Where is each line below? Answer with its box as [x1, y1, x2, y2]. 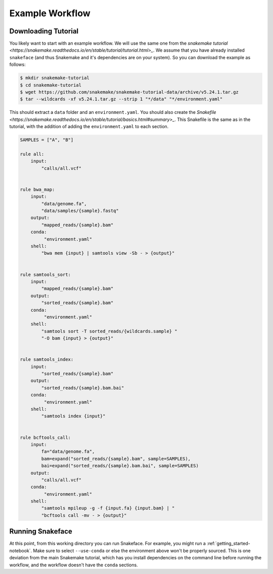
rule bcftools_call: [20, 434, 71, 440]
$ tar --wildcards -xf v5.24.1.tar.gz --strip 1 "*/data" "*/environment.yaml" [20, 96, 223, 102]
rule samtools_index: [20, 357, 74, 362]
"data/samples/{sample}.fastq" [41, 208, 119, 214]
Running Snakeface [9, 527, 73, 536]
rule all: [20, 151, 44, 157]
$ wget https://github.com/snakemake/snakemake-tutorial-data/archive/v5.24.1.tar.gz [20, 89, 239, 95]
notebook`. [9, 547, 32, 554]
